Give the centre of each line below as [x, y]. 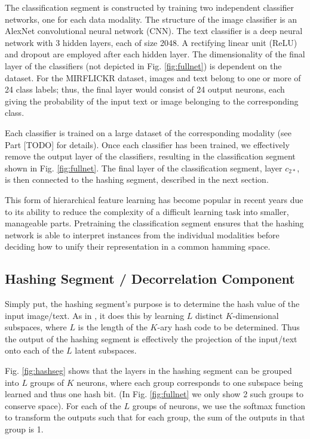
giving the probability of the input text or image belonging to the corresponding [152, 101]
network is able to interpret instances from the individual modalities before [142, 234]
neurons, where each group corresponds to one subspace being [190, 382]
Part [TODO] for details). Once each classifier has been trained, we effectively [147, 144]
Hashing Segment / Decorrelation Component [150, 279]
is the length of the [113, 327]
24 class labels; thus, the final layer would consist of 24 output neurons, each [145, 89]
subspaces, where [36, 327]
